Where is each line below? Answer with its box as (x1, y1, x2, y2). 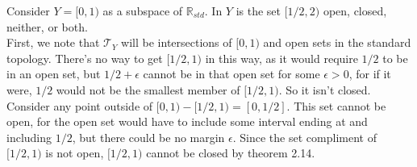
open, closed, (323, 2, 387, 19)
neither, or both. (6, 18, 88, 35)
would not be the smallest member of (56, 81, 240, 98)
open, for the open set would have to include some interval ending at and (6, 113, 368, 130)
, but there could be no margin (72, 128, 225, 145)
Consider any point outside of (6, 97, 153, 114)
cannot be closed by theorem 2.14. (146, 144, 315, 161)
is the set (236, 2, 281, 19)
